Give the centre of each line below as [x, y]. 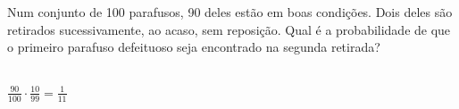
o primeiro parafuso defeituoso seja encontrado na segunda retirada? [194, 47]
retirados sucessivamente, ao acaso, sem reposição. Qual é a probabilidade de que [229, 29]
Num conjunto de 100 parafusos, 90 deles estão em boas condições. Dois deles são [230, 12]
